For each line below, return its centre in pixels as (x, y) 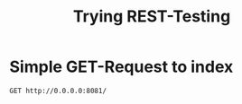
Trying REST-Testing (152, 17)
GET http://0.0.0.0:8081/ (58, 91)
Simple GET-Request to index (121, 67)
